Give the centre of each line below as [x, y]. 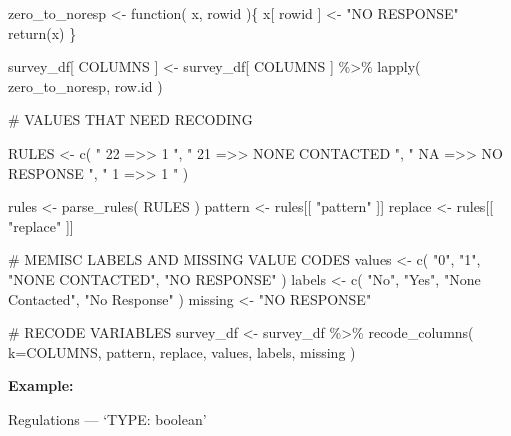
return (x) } [42, 32]
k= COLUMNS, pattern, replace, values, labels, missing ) [182, 351]
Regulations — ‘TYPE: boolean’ [107, 418]
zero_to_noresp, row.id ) [85, 85]
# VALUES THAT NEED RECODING [130, 119]
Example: [41, 385]
